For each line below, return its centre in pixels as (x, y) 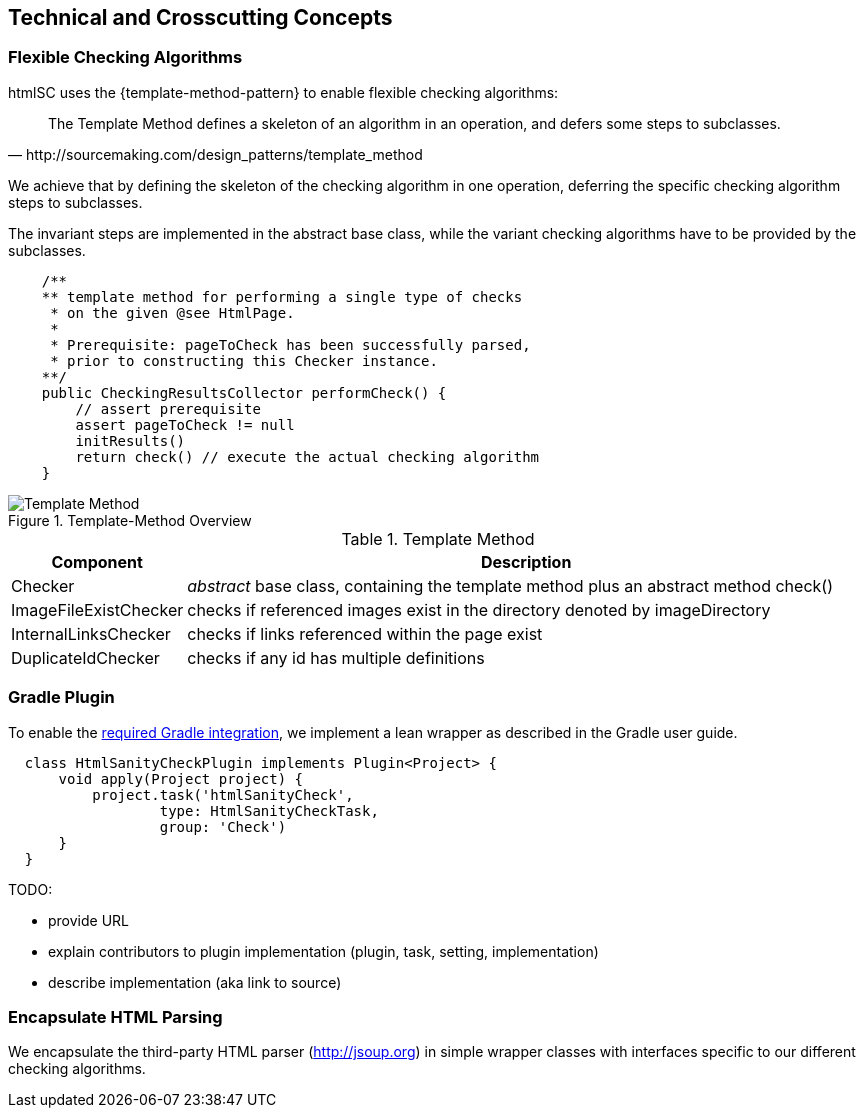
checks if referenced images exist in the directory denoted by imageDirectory (479, 609)
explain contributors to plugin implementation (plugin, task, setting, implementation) (323, 951)
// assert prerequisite (168, 408)
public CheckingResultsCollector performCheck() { (244, 392)
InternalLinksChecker (91, 633)
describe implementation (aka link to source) (195, 982)
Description (526, 561)
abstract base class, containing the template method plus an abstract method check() (510, 585)
